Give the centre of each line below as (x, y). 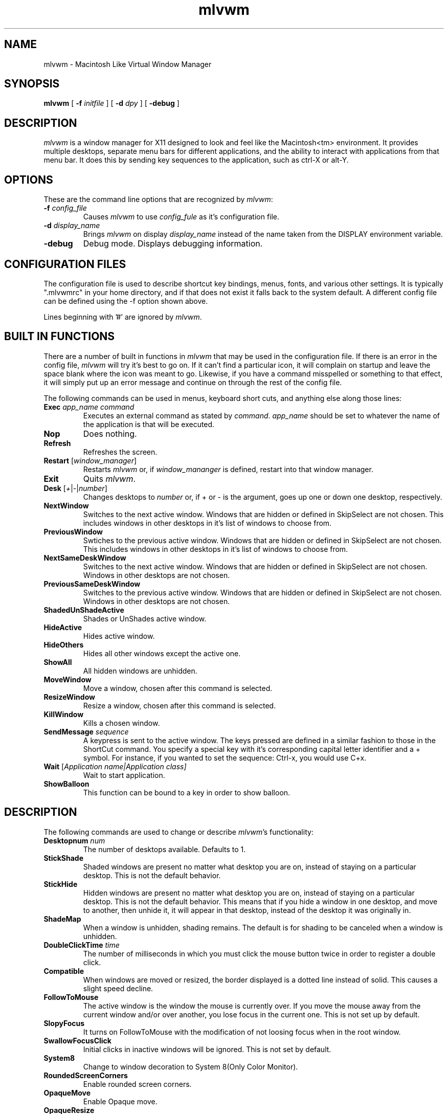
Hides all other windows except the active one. (162, 653)
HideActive (63, 627)
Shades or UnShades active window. (145, 618)
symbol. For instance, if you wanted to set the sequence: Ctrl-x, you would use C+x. (225, 757)
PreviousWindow (73, 531)
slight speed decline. (118, 988)
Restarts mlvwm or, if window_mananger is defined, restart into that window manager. (228, 469)
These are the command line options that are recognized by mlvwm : (158, 199)
